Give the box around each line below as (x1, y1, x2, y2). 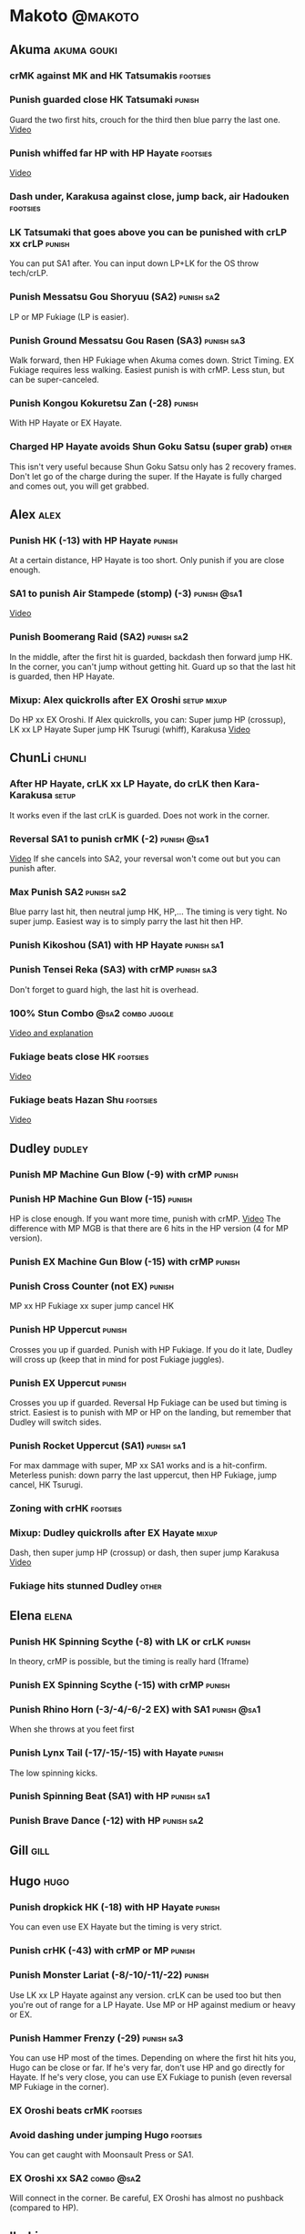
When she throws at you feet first (9, 1724, 135, 1735)
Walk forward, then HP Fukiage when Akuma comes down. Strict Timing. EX (9, 355, 294, 365)
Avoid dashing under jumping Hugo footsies (9, 2128, 203, 2141)
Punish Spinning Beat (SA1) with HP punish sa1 (9, 1790, 211, 1803)
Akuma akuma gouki (9, 42, 118, 57)
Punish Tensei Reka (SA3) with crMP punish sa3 (9, 963, 218, 976)
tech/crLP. (9, 268, 48, 279)
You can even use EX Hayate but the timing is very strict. (9, 1921, 222, 1932)
